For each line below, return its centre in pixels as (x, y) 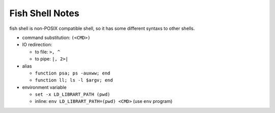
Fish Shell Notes (44, 13)
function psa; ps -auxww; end (73, 73)
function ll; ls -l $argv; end (74, 80)
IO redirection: (37, 45)
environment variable (44, 87)
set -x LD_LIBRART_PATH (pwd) (73, 95)
